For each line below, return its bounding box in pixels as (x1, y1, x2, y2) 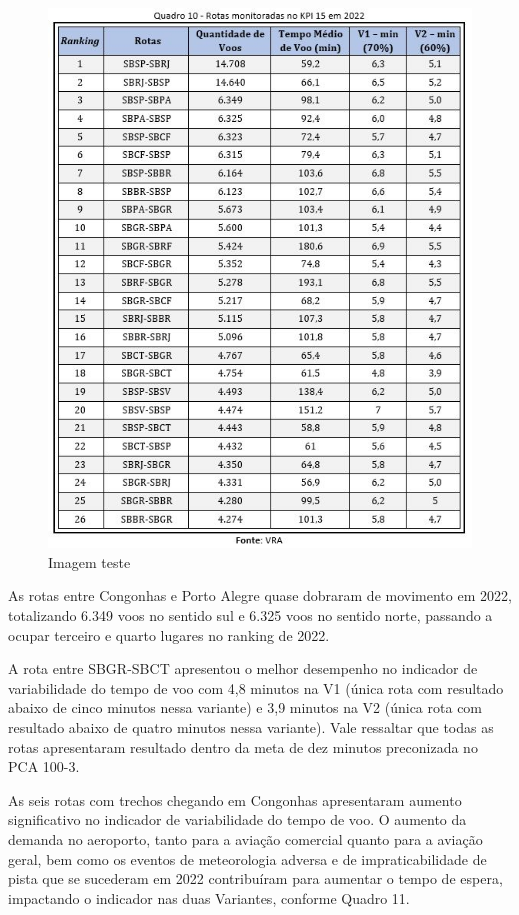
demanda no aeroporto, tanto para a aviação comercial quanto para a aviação (8, 828, 483, 849)
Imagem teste (48, 551, 131, 572)
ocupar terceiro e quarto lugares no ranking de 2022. (8, 624, 330, 645)
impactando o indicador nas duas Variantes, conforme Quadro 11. (8, 887, 410, 908)
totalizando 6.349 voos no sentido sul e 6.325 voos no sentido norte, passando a (8, 604, 493, 625)
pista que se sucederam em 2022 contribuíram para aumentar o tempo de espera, (8, 868, 503, 889)
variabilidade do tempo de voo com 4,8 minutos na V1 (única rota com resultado (8, 677, 504, 698)
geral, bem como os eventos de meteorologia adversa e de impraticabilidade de (8, 848, 487, 869)
